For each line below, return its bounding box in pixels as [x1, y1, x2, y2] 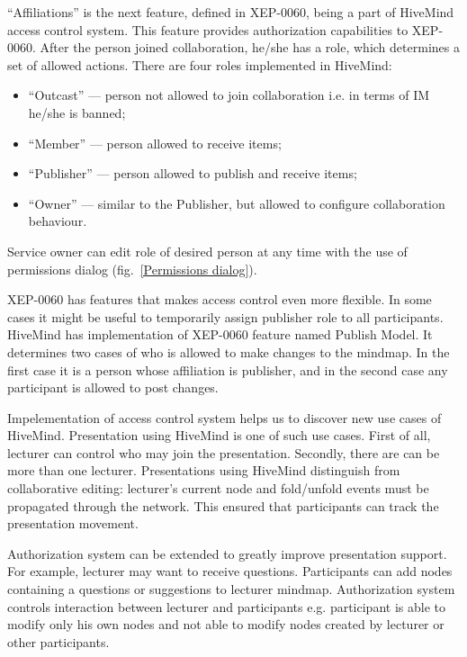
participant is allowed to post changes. [7, 378, 219, 397]
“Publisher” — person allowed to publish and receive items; [28, 164, 357, 183]
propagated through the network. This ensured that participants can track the [7, 496, 439, 515]
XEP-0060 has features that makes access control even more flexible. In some [7, 290, 432, 309]
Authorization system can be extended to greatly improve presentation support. [7, 544, 447, 562]
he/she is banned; [28, 103, 126, 121]
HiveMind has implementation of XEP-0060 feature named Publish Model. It [7, 325, 433, 344]
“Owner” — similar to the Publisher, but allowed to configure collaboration [28, 193, 445, 212]
